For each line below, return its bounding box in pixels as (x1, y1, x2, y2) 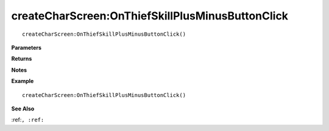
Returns (11, 55, 32, 62)
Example (11, 78, 34, 85)
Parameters (11, 44, 42, 51)
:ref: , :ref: (11, 116, 44, 124)
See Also (11, 105, 35, 112)
